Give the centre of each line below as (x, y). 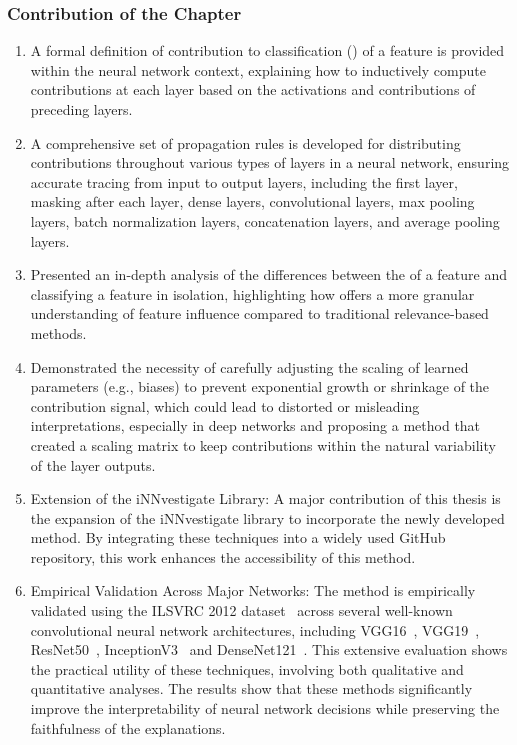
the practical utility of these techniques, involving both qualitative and (247, 668)
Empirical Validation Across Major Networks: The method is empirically (253, 590)
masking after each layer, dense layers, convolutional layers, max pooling (252, 201)
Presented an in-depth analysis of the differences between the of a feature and (269, 274)
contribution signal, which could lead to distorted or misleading (225, 405)
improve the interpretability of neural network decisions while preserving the (265, 708)
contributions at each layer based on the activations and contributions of (253, 89)
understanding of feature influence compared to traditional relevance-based (259, 313)
